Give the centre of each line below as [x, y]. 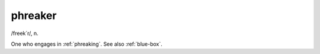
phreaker [34, 15]
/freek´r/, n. [25, 33]
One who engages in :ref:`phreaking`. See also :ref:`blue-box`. [87, 44]
